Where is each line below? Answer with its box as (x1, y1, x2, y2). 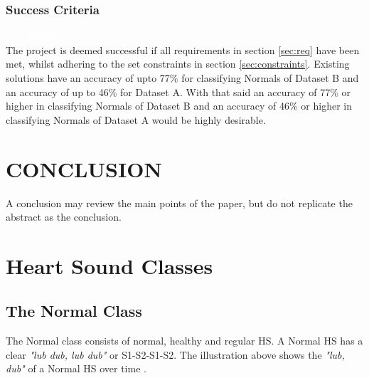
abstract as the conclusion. (6, 209, 122, 224)
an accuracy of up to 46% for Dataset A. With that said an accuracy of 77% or (6, 84, 351, 99)
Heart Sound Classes (6, 251, 213, 280)
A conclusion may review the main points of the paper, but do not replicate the (6, 195, 353, 210)
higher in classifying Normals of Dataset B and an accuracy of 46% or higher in (6, 98, 353, 113)
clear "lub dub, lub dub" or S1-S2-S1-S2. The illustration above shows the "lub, (6, 347, 345, 362)
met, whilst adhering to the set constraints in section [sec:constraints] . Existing (6, 56, 350, 71)
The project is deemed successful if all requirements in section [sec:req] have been (6, 42, 360, 57)
